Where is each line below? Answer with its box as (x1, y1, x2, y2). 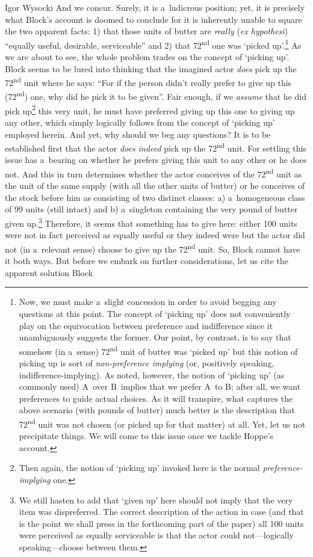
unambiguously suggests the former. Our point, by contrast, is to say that (19, 331, 291, 343)
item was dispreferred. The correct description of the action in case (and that (19, 505, 304, 518)
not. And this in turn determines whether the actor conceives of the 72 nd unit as (5, 166, 302, 180)
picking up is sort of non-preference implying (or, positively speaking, (19, 356, 274, 369)
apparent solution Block (5, 266, 93, 278)
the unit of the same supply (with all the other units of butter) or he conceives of (5, 179, 305, 192)
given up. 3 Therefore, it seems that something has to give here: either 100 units (5, 215, 297, 229)
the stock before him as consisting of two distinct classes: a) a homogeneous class (5, 191, 305, 203)
